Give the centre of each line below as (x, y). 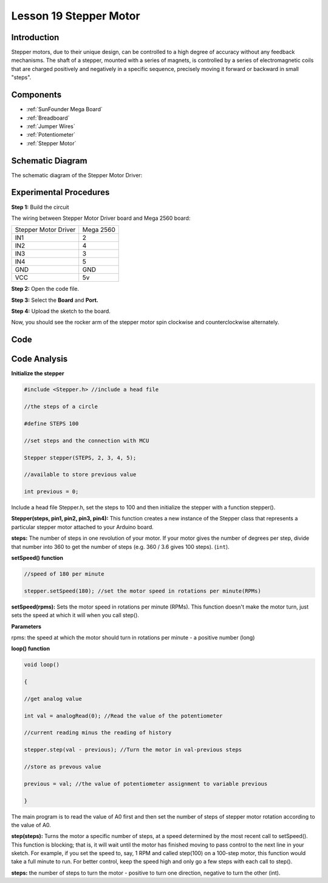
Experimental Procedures (60, 192)
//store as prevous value (63, 766)
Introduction (35, 37)
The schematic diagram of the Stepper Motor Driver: (77, 175)
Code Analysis (39, 359)
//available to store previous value (80, 475)
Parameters (26, 626)
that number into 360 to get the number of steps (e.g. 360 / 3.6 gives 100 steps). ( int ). (121, 547)
